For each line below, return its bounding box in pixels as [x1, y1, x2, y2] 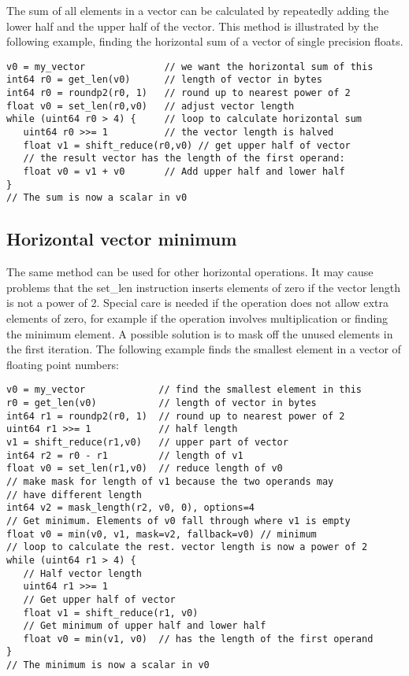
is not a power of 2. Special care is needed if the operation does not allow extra [6, 294, 389, 311]
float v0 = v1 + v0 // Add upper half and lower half [23, 166, 345, 178]
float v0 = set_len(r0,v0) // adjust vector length [6, 100, 295, 112]
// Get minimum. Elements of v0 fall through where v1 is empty [6, 515, 351, 526]
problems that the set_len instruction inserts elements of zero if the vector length [6, 279, 400, 295]
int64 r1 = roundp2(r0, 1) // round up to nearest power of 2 [6, 410, 345, 422]
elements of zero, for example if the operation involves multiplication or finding [6, 309, 389, 326]
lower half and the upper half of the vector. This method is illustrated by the [6, 17, 379, 34]
